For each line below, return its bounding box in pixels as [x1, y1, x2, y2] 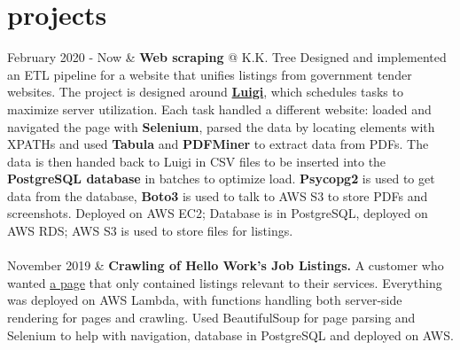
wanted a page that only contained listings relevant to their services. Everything [7, 273, 442, 292]
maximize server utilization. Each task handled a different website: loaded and [7, 99, 432, 118]
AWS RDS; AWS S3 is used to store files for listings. [7, 222, 293, 240]
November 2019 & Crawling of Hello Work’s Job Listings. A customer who [7, 256, 444, 275]
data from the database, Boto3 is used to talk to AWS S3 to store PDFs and [7, 186, 428, 205]
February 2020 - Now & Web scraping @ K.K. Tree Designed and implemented [7, 48, 447, 66]
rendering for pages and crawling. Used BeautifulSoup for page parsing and [7, 308, 416, 327]
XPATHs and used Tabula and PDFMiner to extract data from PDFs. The [7, 135, 429, 153]
